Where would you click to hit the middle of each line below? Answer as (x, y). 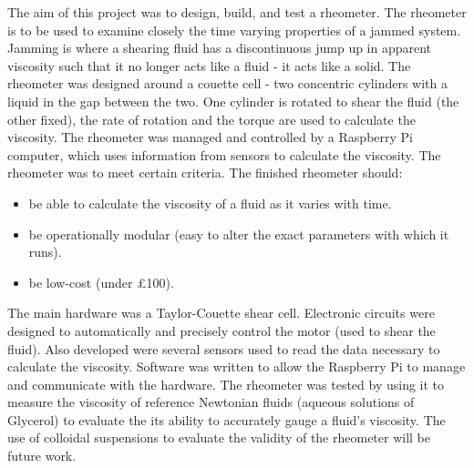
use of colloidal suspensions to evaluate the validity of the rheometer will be (219, 437)
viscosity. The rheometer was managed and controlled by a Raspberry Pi (210, 137)
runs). (45, 252)
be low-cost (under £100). (101, 282)
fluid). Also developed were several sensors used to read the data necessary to (224, 348)
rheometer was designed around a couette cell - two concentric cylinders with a (227, 83)
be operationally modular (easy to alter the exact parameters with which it (239, 234)
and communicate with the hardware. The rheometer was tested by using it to (226, 384)
